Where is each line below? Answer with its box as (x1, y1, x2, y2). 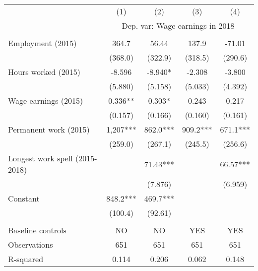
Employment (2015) (8, 37, 77, 49)
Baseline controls (8, 224, 66, 236)
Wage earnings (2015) (8, 95, 83, 106)
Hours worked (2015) (8, 66, 80, 77)
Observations (8, 239, 53, 250)
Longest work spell (8, 152, 73, 164)
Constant (8, 193, 40, 204)
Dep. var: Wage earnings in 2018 (122, 20, 235, 31)
